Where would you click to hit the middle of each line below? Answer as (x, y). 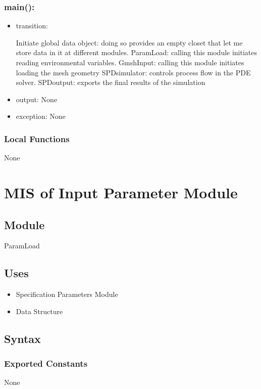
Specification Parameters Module (67, 294)
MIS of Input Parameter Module (121, 192)
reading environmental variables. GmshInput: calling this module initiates (130, 62)
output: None (37, 99)
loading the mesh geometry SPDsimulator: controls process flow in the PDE (133, 72)
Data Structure (39, 311)
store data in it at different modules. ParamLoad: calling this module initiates (137, 52)
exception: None (41, 116)
